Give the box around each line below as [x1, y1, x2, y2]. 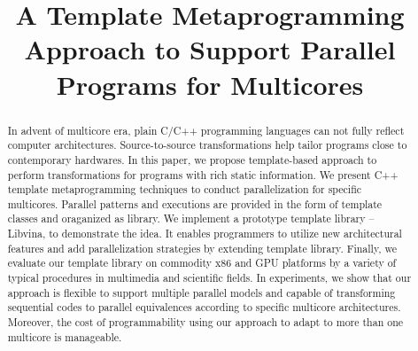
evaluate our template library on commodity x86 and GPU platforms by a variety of [7, 255, 397, 270]
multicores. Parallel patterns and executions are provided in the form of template [7, 196, 383, 211]
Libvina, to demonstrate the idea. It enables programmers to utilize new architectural [7, 226, 402, 241]
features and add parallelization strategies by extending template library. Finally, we [7, 240, 397, 255]
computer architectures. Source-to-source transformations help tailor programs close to [7, 137, 407, 152]
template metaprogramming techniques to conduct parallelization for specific [7, 182, 362, 197]
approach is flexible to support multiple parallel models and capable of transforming [7, 285, 396, 300]
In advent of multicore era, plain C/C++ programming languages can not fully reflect [7, 122, 405, 137]
